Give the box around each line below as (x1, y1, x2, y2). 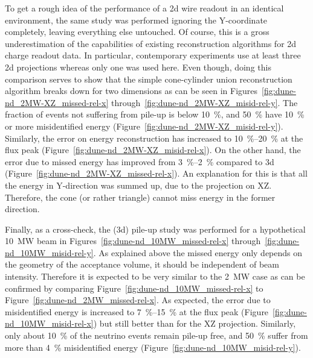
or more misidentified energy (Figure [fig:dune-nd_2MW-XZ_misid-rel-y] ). (5, 119, 283, 132)
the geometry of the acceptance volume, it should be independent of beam (5, 258, 279, 271)
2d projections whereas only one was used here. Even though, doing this (5, 60, 271, 73)
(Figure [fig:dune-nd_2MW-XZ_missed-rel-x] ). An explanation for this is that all (5, 167, 308, 180)
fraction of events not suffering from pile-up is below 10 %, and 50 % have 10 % (5, 108, 305, 121)
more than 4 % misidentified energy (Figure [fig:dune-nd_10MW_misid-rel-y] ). (5, 341, 301, 353)
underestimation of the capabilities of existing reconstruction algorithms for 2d (5, 37, 297, 49)
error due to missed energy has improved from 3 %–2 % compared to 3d (5, 155, 274, 168)
